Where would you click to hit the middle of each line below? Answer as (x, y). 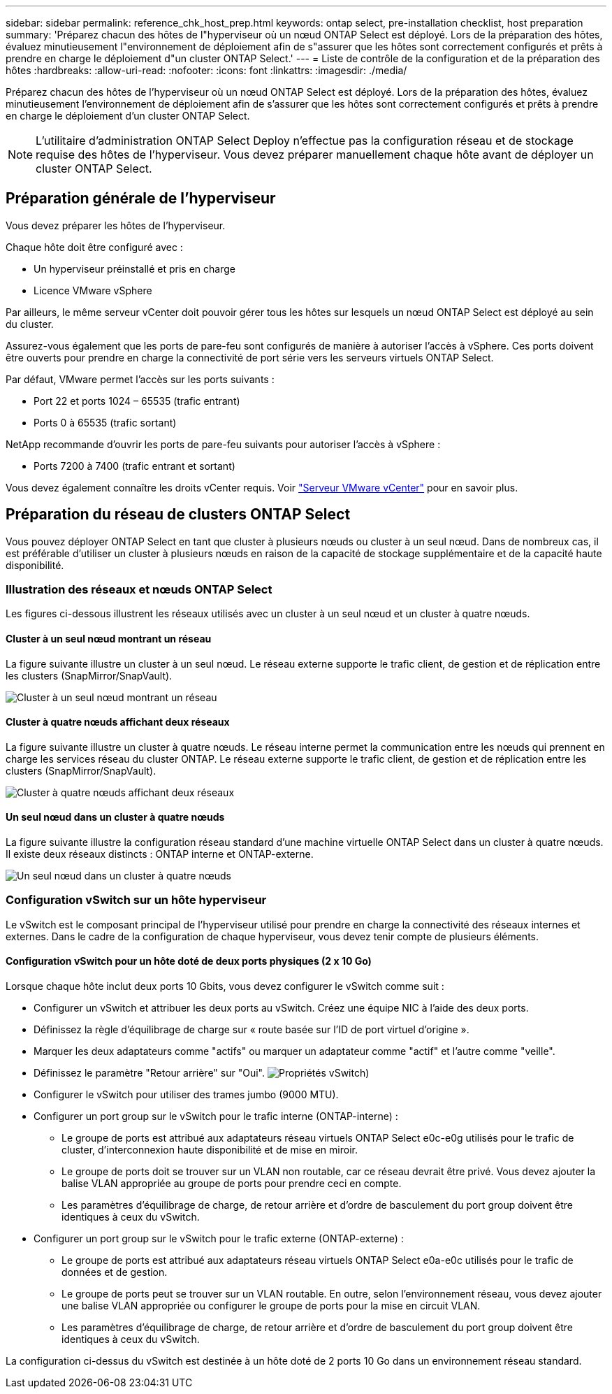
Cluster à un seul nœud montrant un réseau (109, 639)
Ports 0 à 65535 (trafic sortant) (105, 422)
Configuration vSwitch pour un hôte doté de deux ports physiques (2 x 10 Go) (189, 961)
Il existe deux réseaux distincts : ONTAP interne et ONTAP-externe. (160, 854)
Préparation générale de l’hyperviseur (141, 199)
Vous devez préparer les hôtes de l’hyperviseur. (116, 225)
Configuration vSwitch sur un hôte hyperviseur (136, 900)
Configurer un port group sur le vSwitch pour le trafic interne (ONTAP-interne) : (216, 1116)
